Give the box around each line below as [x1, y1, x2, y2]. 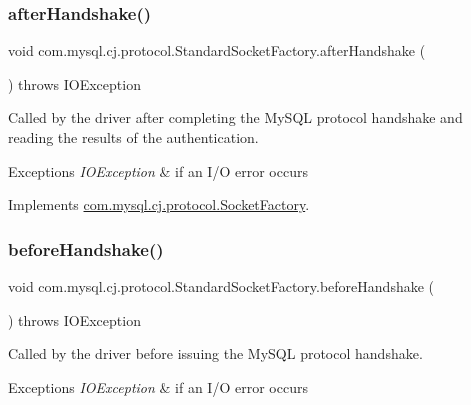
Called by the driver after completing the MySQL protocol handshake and [8, 107, 463, 128]
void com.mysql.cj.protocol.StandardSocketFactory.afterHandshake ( [8, 40, 426, 61]
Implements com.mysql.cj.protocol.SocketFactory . [8, 194, 310, 215]
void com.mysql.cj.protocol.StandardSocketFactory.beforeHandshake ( [8, 276, 435, 296]
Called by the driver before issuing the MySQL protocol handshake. [8, 343, 423, 364]
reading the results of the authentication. [8, 127, 259, 147]
